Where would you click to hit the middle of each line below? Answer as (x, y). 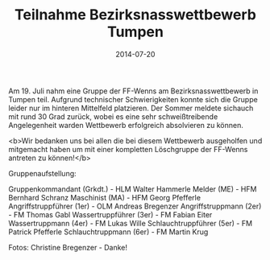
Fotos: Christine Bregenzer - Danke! (68, 247)
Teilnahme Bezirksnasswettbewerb (135, 15)
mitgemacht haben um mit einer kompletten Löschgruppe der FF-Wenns (128, 149)
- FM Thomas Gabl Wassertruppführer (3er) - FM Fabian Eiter (110, 214)
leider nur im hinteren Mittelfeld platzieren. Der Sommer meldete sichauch (131, 108)
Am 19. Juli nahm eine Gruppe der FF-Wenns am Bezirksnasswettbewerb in (133, 91)
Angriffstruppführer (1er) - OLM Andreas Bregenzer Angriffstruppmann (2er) (135, 206)
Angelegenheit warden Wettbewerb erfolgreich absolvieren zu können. (126, 125)
